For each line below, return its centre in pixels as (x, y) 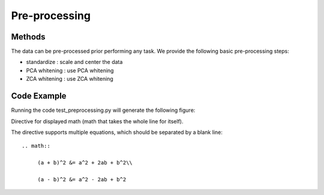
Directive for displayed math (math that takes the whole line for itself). (97, 121)
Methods (28, 37)
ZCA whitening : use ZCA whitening (70, 79)
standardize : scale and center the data (74, 62)
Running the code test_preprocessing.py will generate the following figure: (103, 110)
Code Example (39, 96)
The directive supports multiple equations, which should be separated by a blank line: (117, 132)
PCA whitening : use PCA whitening (70, 70)
